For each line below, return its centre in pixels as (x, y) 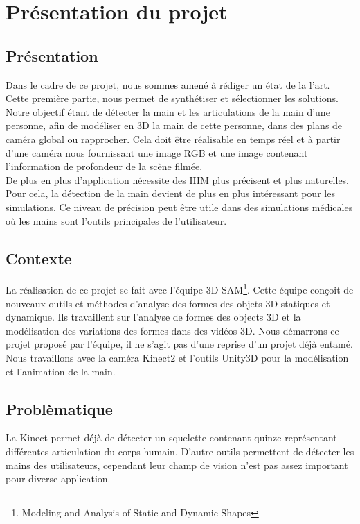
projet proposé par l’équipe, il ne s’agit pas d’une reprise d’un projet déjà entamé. (179, 344)
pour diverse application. (58, 479)
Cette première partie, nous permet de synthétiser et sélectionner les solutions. (172, 98)
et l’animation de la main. (61, 371)
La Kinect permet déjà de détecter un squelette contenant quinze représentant (171, 438)
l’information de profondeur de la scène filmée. (104, 166)
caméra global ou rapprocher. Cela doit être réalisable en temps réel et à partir (173, 138)
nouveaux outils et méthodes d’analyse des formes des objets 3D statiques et (168, 303)
